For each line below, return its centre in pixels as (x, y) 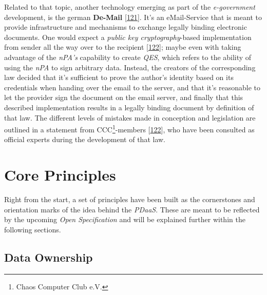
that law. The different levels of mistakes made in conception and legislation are (130, 117)
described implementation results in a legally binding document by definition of (129, 107)
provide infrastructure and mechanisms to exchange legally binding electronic (126, 27)
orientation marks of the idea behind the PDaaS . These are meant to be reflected (132, 209)
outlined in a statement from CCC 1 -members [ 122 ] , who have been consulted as (129, 129)
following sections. (33, 229)
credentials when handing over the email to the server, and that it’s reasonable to (132, 87)
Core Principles (60, 175)
